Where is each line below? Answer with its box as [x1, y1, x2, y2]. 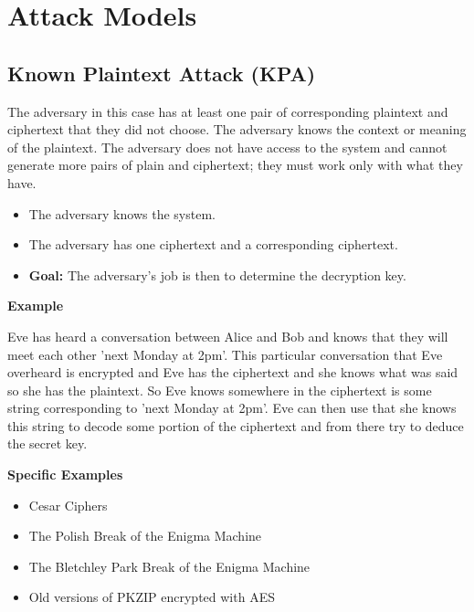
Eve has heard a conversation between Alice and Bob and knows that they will [7, 326, 448, 345]
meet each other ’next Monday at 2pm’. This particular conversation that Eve [7, 344, 443, 364]
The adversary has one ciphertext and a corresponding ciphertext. [28, 235, 398, 254]
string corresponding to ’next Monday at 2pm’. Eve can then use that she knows [7, 398, 457, 417]
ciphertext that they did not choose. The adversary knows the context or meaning [7, 120, 467, 139]
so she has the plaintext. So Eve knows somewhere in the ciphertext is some [7, 380, 432, 399]
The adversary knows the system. [28, 204, 216, 223]
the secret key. [7, 434, 88, 453]
